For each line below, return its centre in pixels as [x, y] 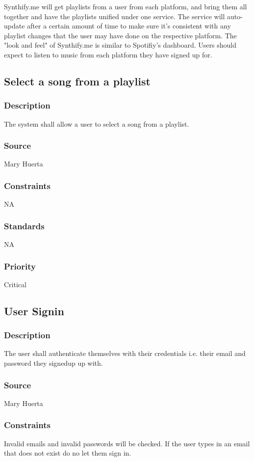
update [14, 26]
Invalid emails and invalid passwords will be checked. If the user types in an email [127, 443]
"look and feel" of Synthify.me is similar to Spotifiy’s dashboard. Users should [120, 45]
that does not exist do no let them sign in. [68, 453]
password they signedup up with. [53, 363]
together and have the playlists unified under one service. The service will [114, 16]
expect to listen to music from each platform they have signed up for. [108, 54]
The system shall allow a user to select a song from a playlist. [97, 123]
